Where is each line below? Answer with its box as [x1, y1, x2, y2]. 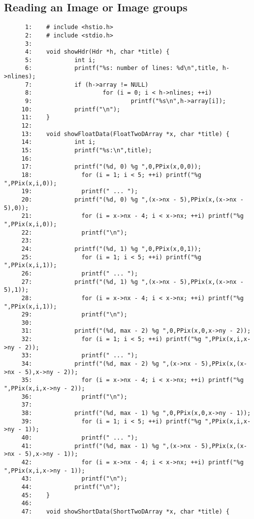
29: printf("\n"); [21, 311, 127, 318]
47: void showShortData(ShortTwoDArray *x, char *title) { [21, 508, 230, 515]
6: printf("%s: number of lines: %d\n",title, [25, 65, 219, 72]
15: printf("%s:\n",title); [21, 147, 152, 154]
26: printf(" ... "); [21, 270, 138, 277]
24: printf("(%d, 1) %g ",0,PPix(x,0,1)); [21, 245, 201, 252]
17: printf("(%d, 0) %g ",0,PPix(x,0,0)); [21, 163, 201, 171]
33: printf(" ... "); [21, 352, 138, 359]
